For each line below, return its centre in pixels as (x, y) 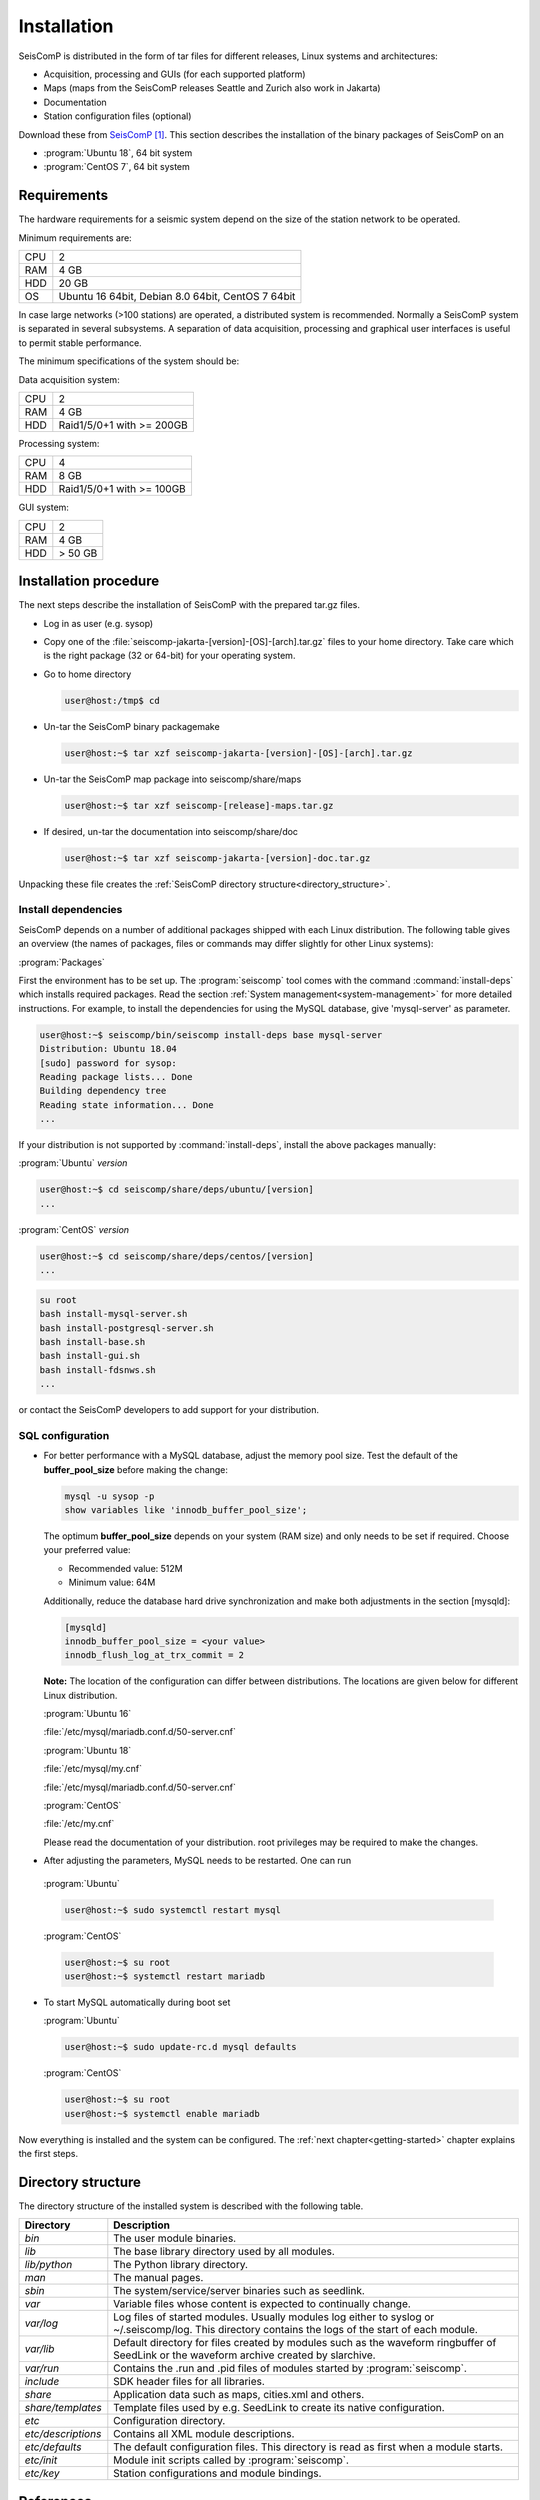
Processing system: (59, 443)
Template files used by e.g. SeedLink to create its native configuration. (279, 2408)
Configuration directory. (169, 2421)
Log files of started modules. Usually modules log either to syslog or (274, 2317)
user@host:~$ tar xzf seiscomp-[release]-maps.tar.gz (199, 805)
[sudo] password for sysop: (108, 1063)
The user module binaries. (175, 2238)
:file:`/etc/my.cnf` (79, 1824)
